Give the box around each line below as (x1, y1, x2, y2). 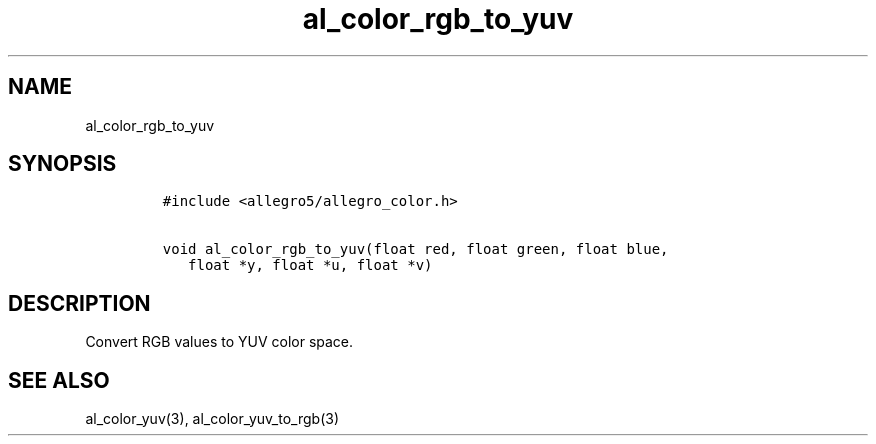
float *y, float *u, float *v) (188, 257, 433, 274)
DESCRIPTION (8, 290, 151, 316)
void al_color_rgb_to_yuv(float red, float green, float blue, (162, 241, 669, 258)
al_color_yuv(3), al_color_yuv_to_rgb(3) (85, 410, 340, 428)
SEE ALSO (8, 367, 110, 393)
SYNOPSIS (8, 151, 117, 177)
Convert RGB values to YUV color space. (85, 333, 354, 351)
